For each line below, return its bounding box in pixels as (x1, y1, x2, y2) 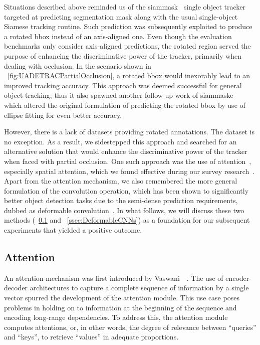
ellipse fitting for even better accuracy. (4, 109, 122, 120)
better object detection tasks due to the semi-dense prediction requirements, (4, 195, 238, 206)
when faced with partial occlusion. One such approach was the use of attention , (4, 155, 251, 166)
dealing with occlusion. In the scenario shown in (4, 60, 151, 71)
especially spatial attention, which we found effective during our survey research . (4, 165, 255, 176)
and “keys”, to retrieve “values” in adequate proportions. (4, 331, 179, 342)
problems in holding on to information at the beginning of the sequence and (4, 302, 237, 312)
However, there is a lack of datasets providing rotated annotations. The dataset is (4, 126, 254, 137)
